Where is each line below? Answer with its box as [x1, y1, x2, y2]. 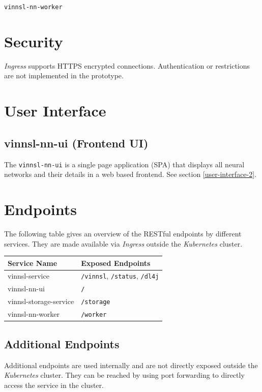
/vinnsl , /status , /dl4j [81, 270, 159, 281]
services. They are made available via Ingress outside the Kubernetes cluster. [4, 238, 243, 249]
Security [4, 31, 63, 51]
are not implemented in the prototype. [4, 70, 124, 81]
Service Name [8, 257, 57, 268]
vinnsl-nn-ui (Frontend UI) [4, 135, 149, 150]
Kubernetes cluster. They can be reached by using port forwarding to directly [4, 370, 245, 380]
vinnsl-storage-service [8, 296, 74, 307]
